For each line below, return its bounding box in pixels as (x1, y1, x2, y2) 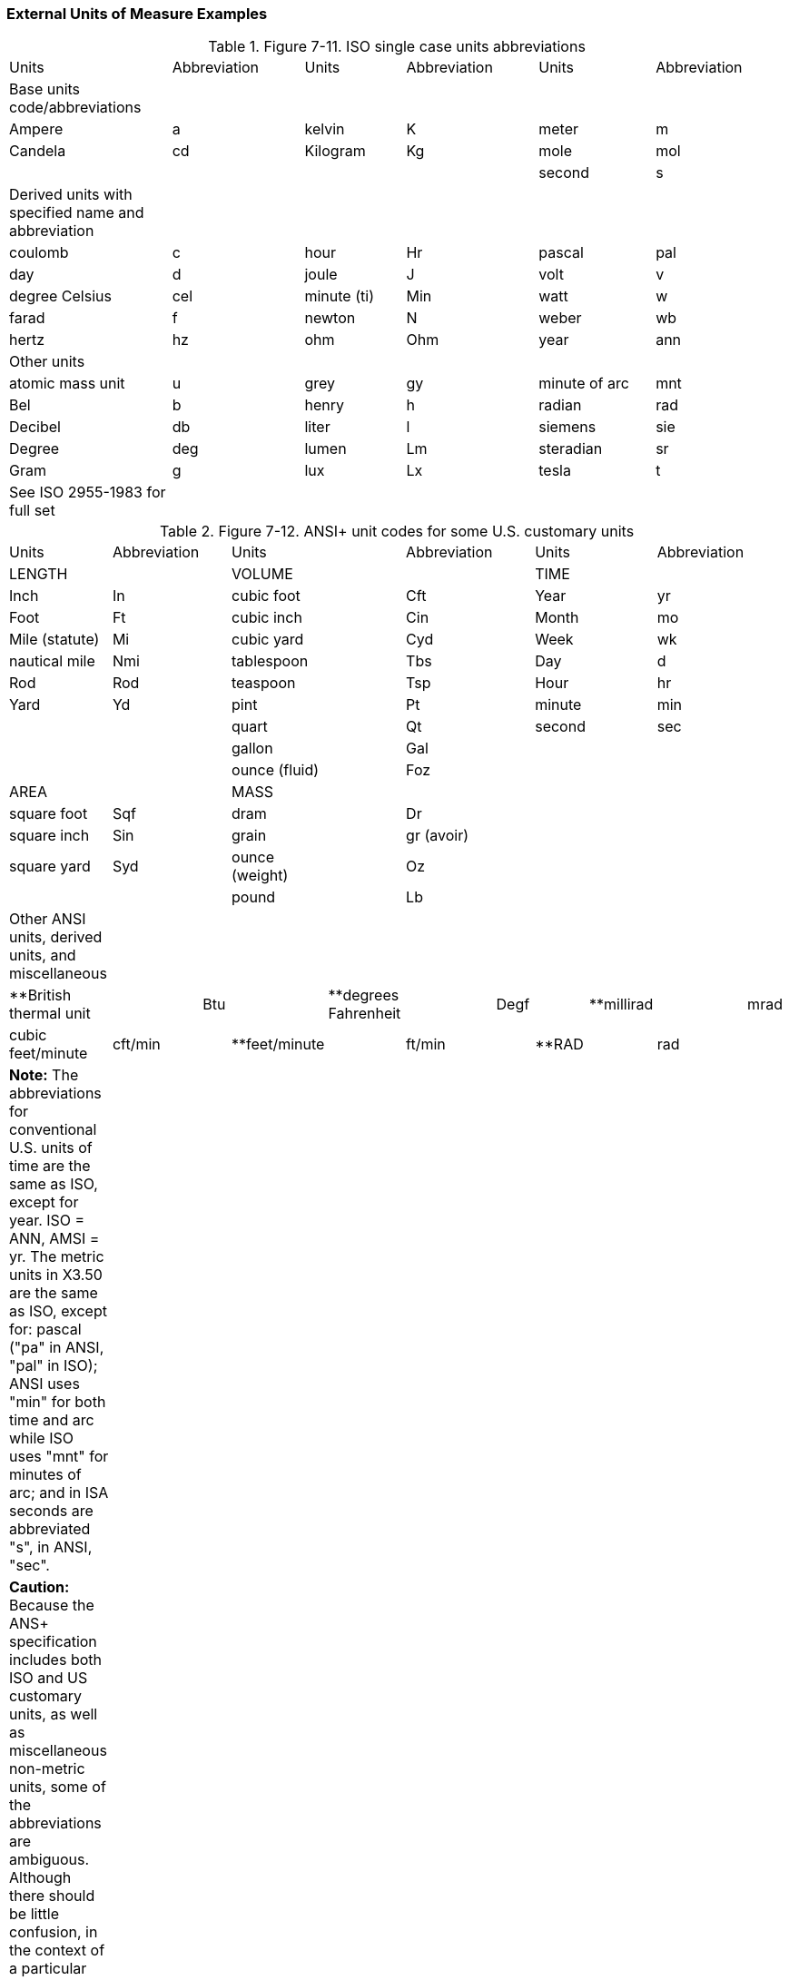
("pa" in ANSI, (9, 1338, 104, 1357)
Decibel (9, 418, 61, 437)
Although (9, 1868, 72, 1887)
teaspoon (232, 674, 296, 693)
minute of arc (538, 374, 629, 393)
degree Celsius (9, 287, 112, 306)
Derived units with (9, 185, 133, 204)
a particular (9, 1959, 87, 1978)
